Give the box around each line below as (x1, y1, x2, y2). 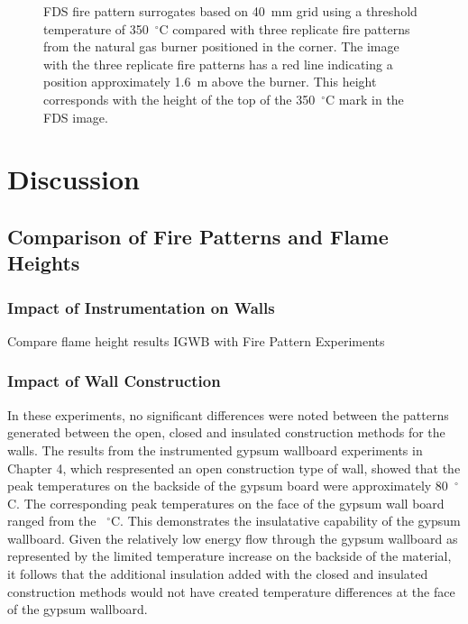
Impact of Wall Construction (7, 370, 221, 392)
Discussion (7, 161, 140, 197)
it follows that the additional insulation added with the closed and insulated (7, 564, 428, 583)
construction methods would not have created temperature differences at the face (7, 582, 455, 601)
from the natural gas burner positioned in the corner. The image (43, 37, 399, 56)
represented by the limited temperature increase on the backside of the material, (7, 546, 452, 565)
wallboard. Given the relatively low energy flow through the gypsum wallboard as (7, 528, 458, 547)
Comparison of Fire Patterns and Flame (7, 222, 389, 250)
